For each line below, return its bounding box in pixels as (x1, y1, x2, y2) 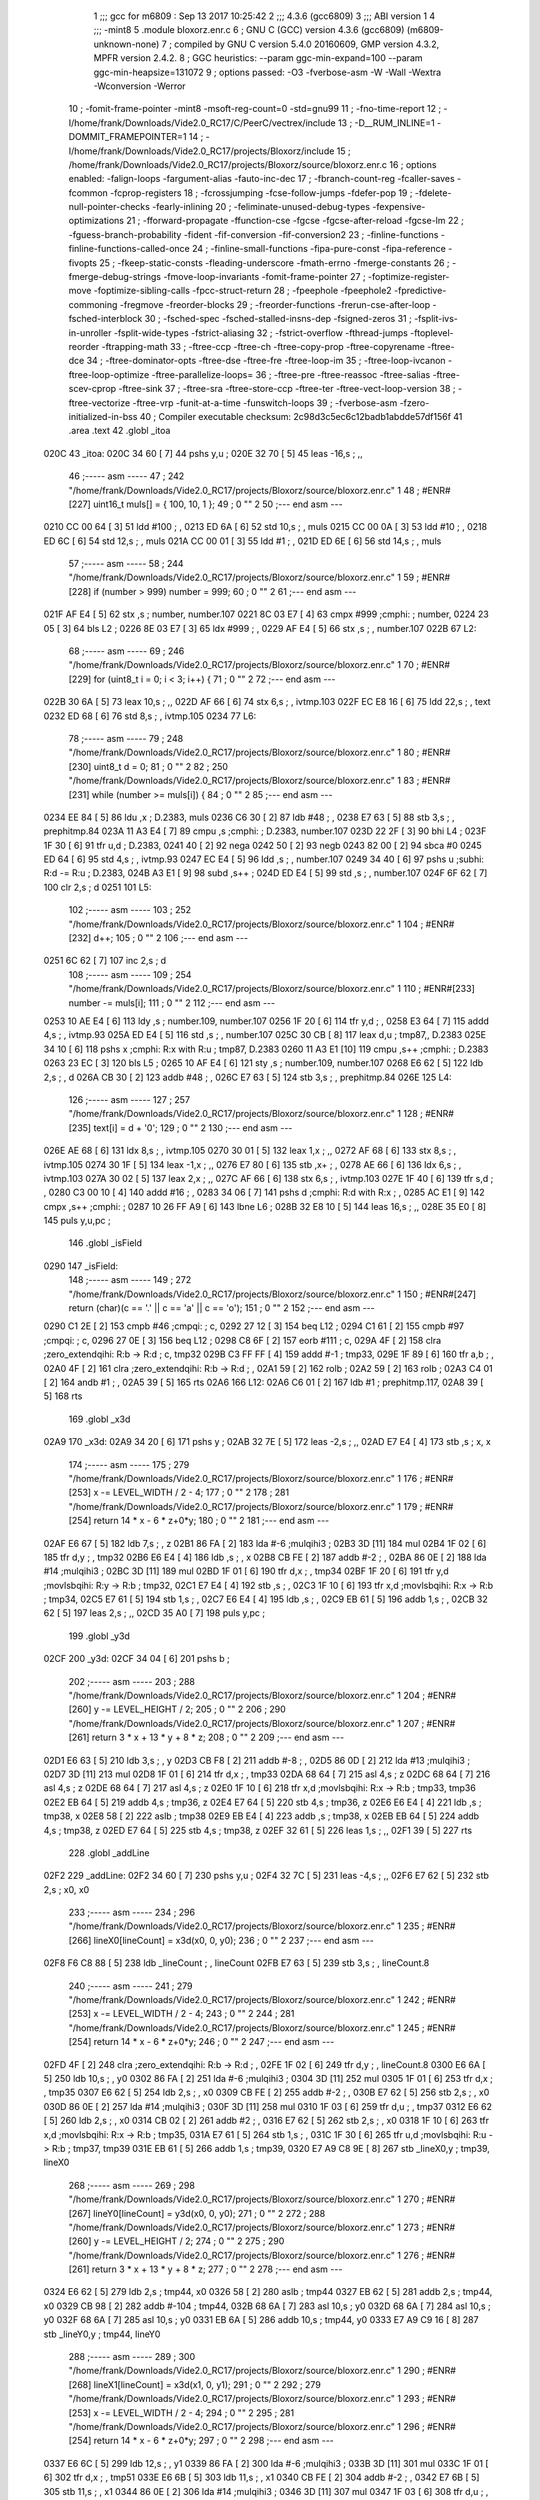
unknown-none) (93, 38, 160, 50)
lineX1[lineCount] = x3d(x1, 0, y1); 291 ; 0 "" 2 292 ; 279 (93, 2378, 322, 2390)
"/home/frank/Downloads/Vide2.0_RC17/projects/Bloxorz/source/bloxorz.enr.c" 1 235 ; (68, 1920, 425, 1932)
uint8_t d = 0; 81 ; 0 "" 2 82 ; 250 (93, 760, 229, 772)
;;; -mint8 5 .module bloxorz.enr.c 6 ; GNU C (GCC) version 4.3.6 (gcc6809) (93, 24, 405, 36)
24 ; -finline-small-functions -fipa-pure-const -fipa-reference (191, 243, 447, 255)
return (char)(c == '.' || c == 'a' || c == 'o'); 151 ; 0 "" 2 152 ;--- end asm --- (68, 1302, 375, 1314)
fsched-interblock (68, 313, 143, 325)
